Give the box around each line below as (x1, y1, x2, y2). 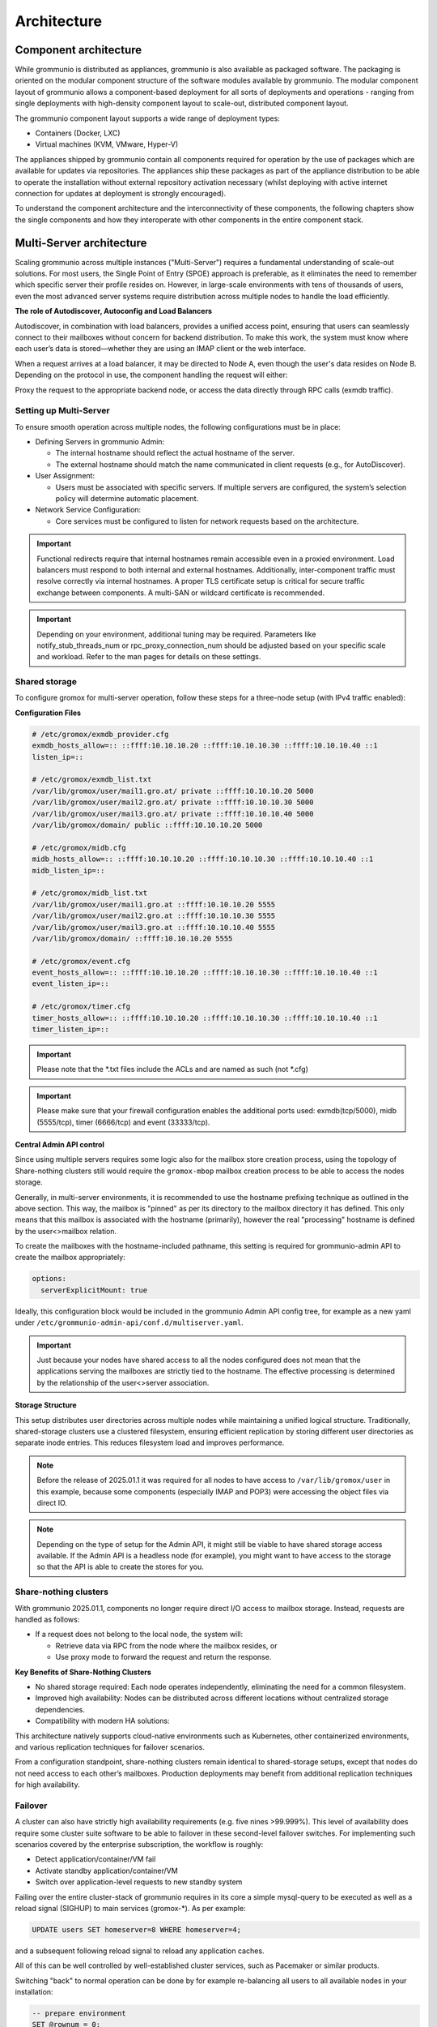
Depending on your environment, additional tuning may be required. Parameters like (36, 629, 316, 639)
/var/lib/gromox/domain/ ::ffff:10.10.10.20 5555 (32, 933, 233, 943)
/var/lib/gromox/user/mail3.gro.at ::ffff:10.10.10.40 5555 (32, 923, 276, 932)
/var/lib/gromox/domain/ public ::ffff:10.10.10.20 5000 (32, 820, 263, 829)
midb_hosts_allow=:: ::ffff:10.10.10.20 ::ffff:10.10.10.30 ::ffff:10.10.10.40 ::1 (32, 855, 374, 864)
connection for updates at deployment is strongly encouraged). (15, 188, 227, 198)
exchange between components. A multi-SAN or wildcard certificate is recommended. (36, 588, 325, 598)
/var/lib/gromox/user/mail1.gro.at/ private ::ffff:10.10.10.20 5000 (32, 786, 314, 795)
